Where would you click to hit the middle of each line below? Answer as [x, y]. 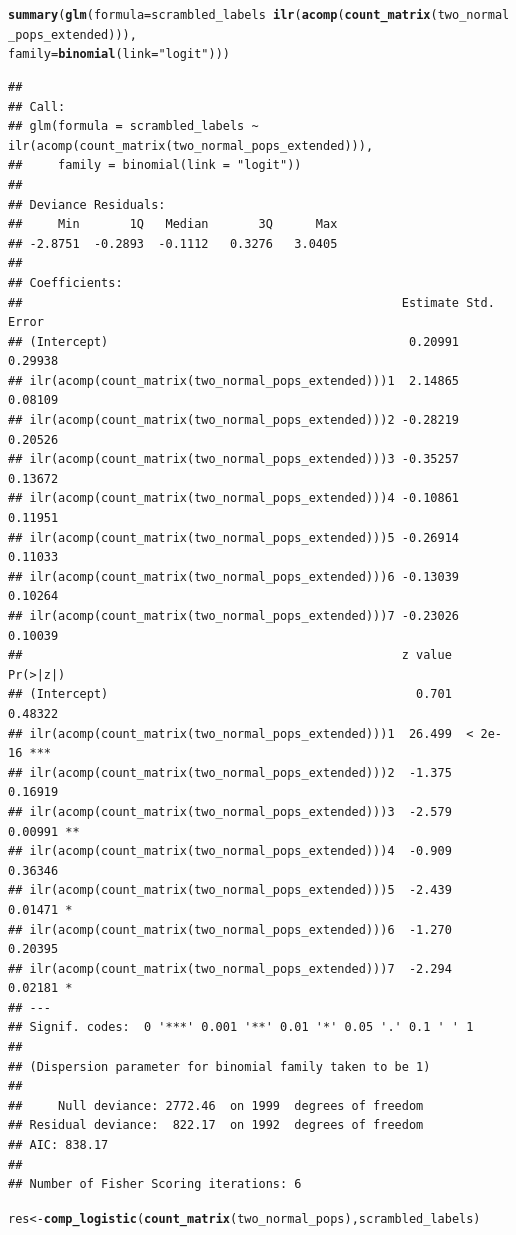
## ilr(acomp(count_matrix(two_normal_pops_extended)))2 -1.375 [230, 772]
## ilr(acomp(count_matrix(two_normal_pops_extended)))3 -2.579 [230, 811]
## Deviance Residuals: [87, 204]
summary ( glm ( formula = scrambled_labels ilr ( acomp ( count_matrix [219, 15]
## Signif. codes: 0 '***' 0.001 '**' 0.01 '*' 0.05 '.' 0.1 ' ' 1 [241, 1027]
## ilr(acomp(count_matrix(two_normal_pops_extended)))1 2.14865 [234, 380]
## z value [230, 655]
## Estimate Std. [251, 302]
